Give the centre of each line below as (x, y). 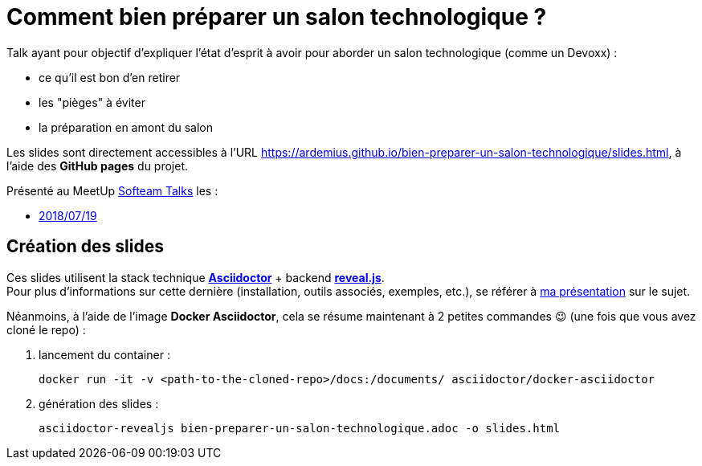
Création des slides (85, 247)
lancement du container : (104, 354)
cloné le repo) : (46, 329)
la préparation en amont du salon (126, 127)
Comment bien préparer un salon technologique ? (277, 17)
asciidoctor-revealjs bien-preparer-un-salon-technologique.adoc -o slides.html (300, 428)
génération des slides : (99, 403)
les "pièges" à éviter (92, 102)
